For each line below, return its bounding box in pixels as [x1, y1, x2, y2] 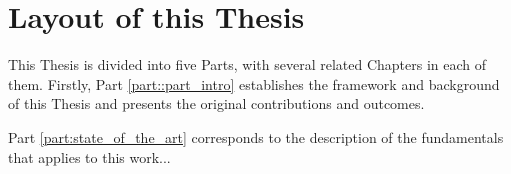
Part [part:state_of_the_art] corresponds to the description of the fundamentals [8, 126, 504, 147]
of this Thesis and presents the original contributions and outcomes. [8, 93, 425, 114]
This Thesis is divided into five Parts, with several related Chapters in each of [8, 54, 487, 75]
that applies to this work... [8, 146, 171, 167]
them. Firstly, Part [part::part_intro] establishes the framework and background [8, 73, 500, 94]
